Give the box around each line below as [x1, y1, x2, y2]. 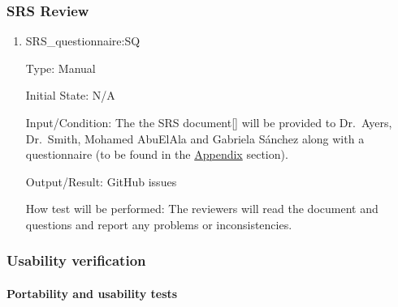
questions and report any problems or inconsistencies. [25, 215, 292, 232]
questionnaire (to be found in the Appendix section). [25, 146, 288, 163]
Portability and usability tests [6, 285, 178, 301]
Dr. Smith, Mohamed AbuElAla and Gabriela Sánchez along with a [25, 130, 365, 147]
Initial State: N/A [25, 87, 115, 104]
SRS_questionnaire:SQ [25, 32, 141, 49]
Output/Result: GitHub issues [25, 173, 177, 190]
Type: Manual [25, 59, 96, 76]
